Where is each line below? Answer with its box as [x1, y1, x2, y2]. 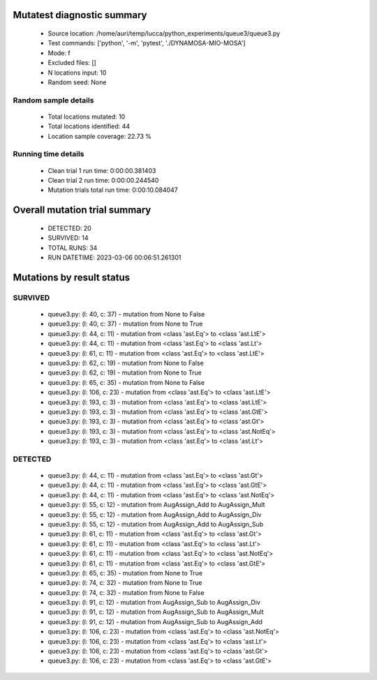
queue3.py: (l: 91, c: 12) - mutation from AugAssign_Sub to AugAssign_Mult [47, 607, 265, 617]
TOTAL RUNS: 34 [47, 243, 98, 252]
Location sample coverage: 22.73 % [47, 132, 152, 140]
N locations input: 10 [47, 68, 107, 77]
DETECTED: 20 [47, 224, 92, 232]
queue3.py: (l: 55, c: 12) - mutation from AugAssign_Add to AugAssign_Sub [47, 520, 264, 528]
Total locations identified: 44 [47, 122, 131, 130]
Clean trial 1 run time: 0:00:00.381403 [47, 166, 156, 174]
